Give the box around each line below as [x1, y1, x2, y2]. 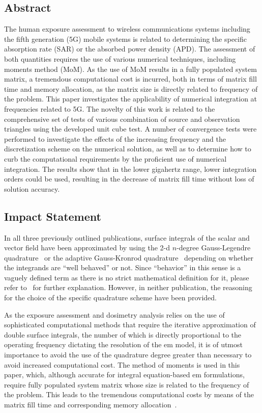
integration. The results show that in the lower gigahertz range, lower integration [4, 163, 257, 174]
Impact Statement [4, 208, 101, 224]
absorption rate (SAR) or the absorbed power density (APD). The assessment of [4, 43, 255, 54]
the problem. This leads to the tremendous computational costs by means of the [4, 389, 254, 400]
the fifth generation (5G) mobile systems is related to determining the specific [4, 33, 247, 44]
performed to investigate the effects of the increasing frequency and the [4, 133, 226, 144]
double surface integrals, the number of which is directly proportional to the [4, 329, 242, 340]
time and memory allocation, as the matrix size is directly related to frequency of [4, 83, 258, 94]
